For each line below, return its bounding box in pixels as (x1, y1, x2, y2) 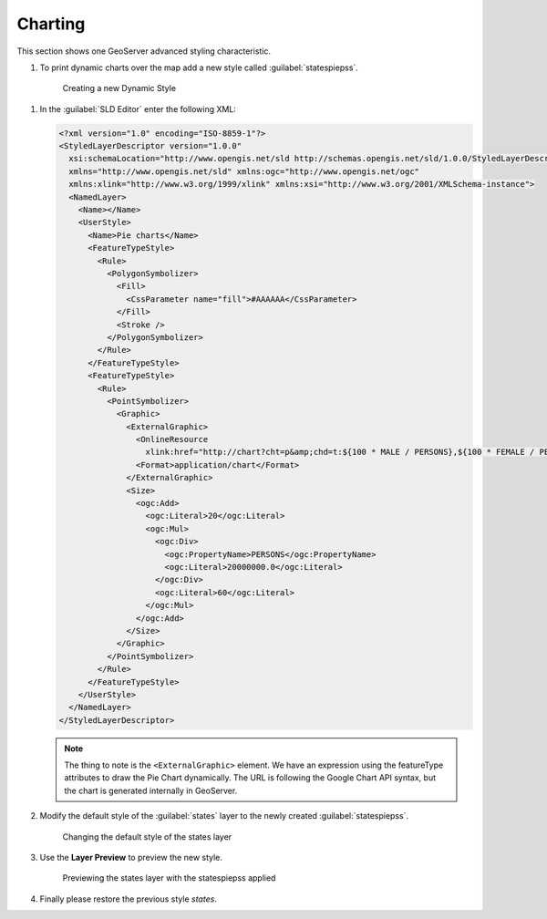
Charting (16, 14, 86, 34)
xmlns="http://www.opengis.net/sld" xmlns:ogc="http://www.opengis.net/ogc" (68, 166, 419, 177)
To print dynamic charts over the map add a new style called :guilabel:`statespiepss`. (39, 62, 359, 73)
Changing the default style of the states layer (62, 831, 232, 842)
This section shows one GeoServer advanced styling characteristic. (16, 46, 272, 57)
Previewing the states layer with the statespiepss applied (62, 873, 276, 883)
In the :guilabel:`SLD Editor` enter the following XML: (39, 103, 237, 114)
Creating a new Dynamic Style (62, 83, 177, 94)
